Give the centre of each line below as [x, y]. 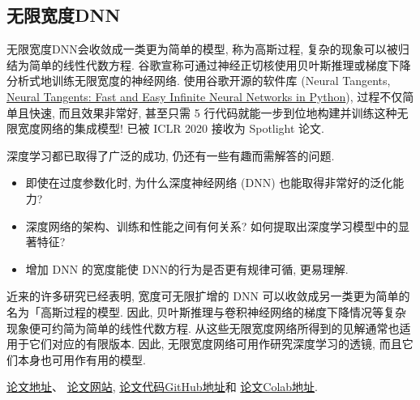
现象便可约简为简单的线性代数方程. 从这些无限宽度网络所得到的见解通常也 [203, 328]
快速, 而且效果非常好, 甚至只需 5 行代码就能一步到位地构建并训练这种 [213, 112]
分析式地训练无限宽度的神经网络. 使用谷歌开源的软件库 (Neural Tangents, [199, 81]
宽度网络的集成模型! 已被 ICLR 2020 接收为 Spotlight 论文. [171, 128]
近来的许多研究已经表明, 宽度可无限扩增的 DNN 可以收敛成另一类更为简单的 [208, 296]
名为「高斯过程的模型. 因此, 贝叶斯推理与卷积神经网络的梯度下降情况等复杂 [207, 311]
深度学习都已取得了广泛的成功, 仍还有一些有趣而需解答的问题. [171, 155]
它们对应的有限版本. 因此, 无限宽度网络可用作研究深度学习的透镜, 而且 [215, 344]
